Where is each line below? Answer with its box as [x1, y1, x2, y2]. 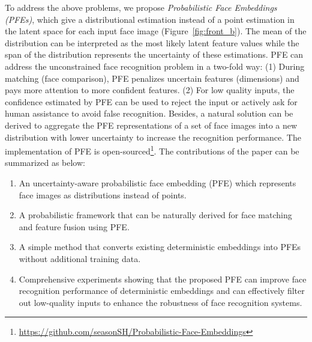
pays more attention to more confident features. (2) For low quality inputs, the [5, 84, 295, 96]
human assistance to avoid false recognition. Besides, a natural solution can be [5, 107, 293, 120]
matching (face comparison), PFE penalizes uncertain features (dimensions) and [5, 72, 299, 84]
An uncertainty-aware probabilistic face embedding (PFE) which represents [19, 176, 296, 189]
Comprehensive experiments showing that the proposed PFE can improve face [19, 272, 307, 285]
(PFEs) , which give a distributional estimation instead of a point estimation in [5, 13, 295, 25]
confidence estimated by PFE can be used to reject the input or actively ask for [5, 95, 298, 108]
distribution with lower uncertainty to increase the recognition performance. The [5, 130, 301, 143]
